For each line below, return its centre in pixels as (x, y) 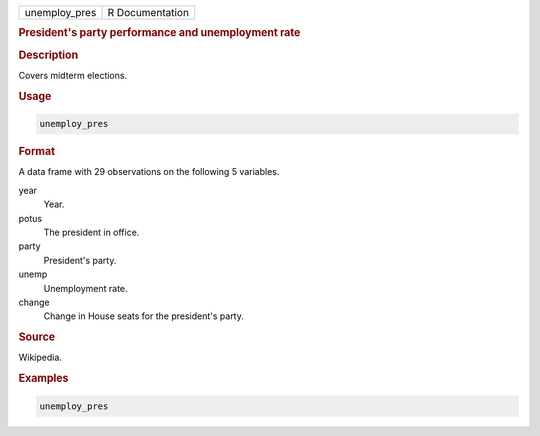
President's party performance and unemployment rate (159, 33)
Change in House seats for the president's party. (144, 316)
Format (36, 152)
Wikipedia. (40, 357)
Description (48, 55)
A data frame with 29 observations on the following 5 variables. (149, 172)
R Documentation (148, 12)
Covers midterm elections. (73, 75)
